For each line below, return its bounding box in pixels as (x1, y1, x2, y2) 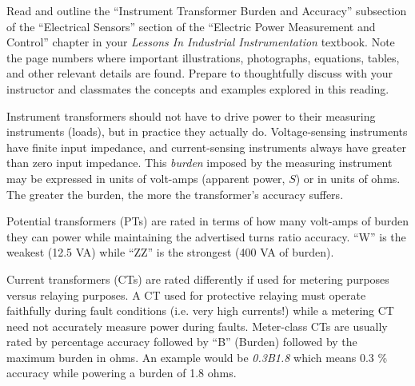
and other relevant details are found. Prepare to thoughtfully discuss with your (6, 65, 393, 82)
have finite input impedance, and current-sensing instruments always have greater (6, 138, 406, 155)
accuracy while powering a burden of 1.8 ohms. (6, 364, 237, 381)
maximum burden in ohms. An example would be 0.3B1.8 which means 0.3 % (6, 348, 388, 365)
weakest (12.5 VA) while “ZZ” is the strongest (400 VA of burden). (6, 244, 334, 261)
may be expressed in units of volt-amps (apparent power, (6, 169, 285, 186)
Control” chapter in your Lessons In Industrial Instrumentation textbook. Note (6, 34, 395, 50)
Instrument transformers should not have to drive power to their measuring (6, 107, 376, 124)
